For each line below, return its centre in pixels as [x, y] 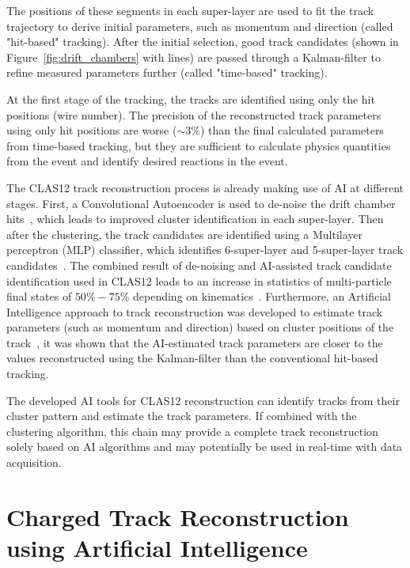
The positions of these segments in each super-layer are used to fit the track [190, 10]
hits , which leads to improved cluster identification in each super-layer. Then [195, 219]
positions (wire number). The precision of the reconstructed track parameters [194, 114]
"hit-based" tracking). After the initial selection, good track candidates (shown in [203, 42]
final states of [39, 296]
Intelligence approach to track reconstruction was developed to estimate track [195, 311]
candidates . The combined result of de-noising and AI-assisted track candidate [199, 265]
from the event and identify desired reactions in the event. [147, 161]
